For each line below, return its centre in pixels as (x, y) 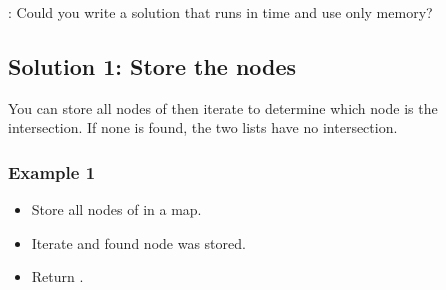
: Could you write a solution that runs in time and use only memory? (220, 12)
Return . (57, 276)
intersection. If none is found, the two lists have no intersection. (203, 127)
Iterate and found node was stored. (138, 242)
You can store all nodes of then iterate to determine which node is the (223, 107)
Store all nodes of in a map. (116, 209)
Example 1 (52, 171)
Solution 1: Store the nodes (152, 65)
